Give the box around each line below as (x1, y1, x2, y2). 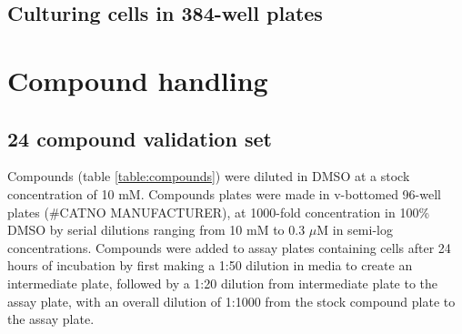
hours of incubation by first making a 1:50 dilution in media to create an (7, 256, 413, 275)
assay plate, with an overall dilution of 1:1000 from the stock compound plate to (7, 291, 456, 310)
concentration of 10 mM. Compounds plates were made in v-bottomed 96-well (7, 184, 441, 203)
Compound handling (7, 61, 268, 98)
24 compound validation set (7, 124, 272, 152)
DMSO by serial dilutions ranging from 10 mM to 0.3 (7, 220, 306, 239)
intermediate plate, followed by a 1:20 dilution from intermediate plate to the (7, 273, 438, 292)
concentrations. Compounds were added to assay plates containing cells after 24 (7, 238, 451, 257)
